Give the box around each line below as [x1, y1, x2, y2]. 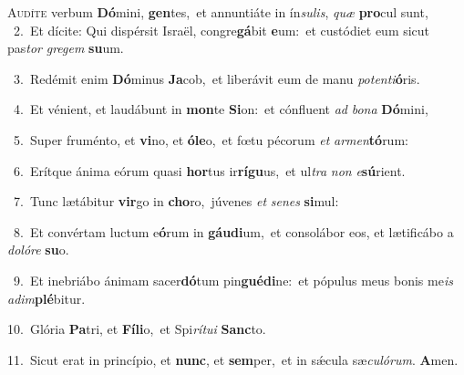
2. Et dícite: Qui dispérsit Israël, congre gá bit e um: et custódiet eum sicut [13, 20, 430, 39]
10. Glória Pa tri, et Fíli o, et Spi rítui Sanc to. [7, 319, 266, 339]
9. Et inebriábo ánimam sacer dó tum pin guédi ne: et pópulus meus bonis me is [13, 270, 453, 289]
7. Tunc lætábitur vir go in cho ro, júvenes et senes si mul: [13, 192, 339, 211]
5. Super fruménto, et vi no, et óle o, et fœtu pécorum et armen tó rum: [13, 130, 408, 149]
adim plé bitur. [7, 288, 86, 307]
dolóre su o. [7, 240, 69, 259]
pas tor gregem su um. [7, 38, 124, 57]
